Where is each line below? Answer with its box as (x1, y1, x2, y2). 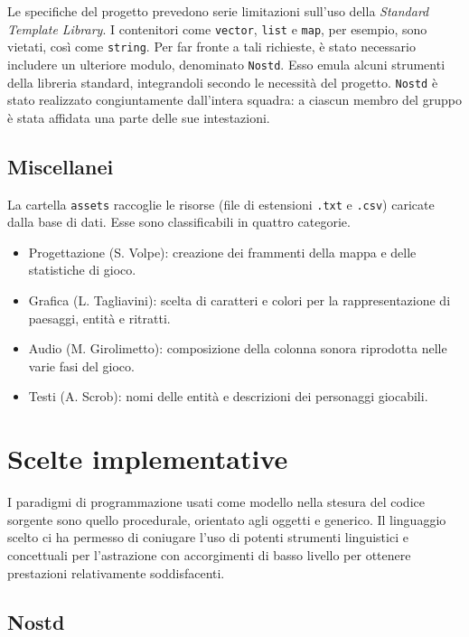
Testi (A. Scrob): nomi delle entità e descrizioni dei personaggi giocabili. (28, 387, 428, 406)
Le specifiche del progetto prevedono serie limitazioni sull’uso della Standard (7, 2, 429, 20)
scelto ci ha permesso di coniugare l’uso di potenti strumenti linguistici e (7, 528, 408, 547)
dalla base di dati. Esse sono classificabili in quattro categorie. (7, 212, 351, 231)
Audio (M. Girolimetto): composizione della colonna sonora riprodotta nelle (28, 339, 447, 358)
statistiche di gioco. (28, 260, 136, 279)
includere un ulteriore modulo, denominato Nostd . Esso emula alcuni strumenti (7, 54, 446, 73)
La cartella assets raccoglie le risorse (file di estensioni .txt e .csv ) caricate (7, 194, 435, 213)
